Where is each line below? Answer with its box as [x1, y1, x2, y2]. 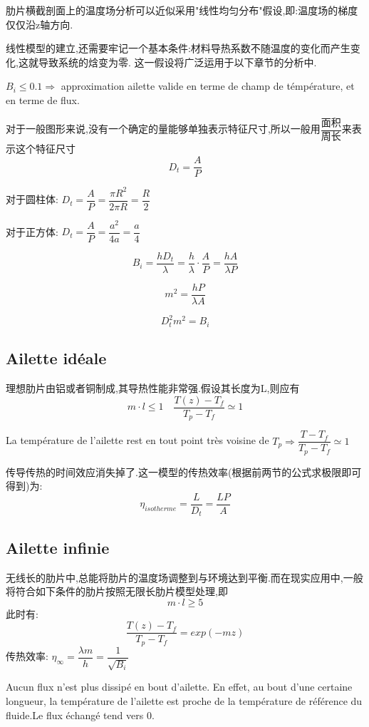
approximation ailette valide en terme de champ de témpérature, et [61, 78, 355, 93]
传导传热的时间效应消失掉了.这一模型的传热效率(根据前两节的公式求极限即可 [6, 464, 362, 479]
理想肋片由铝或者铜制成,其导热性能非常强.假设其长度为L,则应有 [6, 381, 300, 396]
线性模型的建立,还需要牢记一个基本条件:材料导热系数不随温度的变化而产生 [6, 41, 350, 56]
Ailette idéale [6, 347, 107, 369]
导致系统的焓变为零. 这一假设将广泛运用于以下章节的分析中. [38, 54, 317, 69]
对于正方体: [6, 224, 58, 239]
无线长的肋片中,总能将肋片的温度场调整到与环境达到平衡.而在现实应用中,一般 [6, 569, 363, 584]
